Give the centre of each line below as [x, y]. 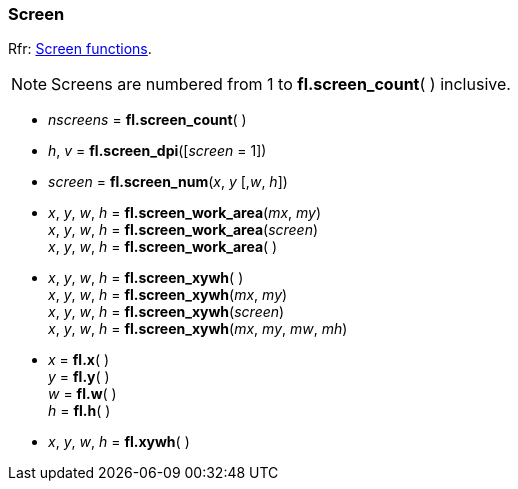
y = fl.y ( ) [79, 377]
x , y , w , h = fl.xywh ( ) [119, 442]
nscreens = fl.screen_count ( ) [147, 120]
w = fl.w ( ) [82, 394]
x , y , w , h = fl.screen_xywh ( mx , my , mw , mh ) [198, 329]
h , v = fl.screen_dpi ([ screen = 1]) [157, 151]
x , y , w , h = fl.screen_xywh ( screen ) [166, 312]
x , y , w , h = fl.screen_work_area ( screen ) [183, 230]
